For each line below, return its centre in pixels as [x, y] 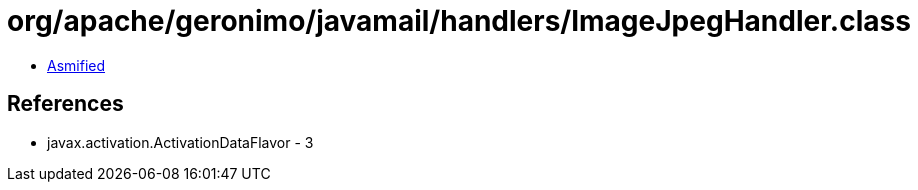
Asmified [76, 65]
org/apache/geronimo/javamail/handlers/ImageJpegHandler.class [459, 21]
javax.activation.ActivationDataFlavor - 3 [180, 142]
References [65, 104]
